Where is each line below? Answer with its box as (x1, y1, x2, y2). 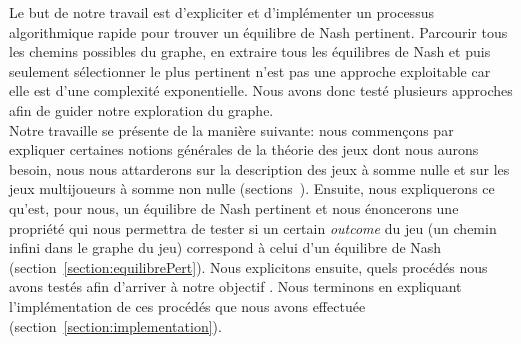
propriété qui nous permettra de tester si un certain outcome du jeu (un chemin (9, 217, 497, 238)
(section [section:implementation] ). (9, 315, 222, 336)
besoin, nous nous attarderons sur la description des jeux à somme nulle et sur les (9, 158, 510, 179)
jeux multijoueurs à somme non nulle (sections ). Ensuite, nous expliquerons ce (9, 178, 495, 199)
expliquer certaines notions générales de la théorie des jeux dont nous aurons (9, 139, 479, 160)
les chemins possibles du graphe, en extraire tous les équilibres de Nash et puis (9, 41, 491, 62)
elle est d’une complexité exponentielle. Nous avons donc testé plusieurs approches (9, 80, 513, 101)
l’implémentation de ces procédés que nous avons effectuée (9, 295, 366, 316)
